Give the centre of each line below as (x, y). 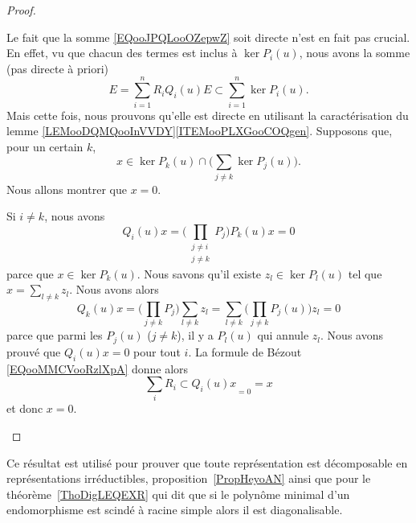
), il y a (195, 335)
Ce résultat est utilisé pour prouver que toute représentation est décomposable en (207, 462)
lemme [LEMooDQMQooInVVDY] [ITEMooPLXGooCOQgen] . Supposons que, (200, 131)
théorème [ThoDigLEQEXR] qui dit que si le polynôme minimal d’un (178, 494)
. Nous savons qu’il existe (199, 273)
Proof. (21, 10)
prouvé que (34, 351)
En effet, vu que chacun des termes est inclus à (122, 53)
